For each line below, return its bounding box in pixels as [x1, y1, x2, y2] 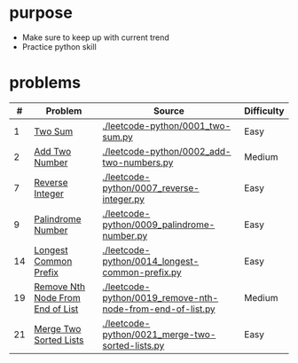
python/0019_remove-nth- [102, 291, 219, 304]
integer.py [102, 193, 145, 205]
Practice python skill [21, 41, 98, 51]
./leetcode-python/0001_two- [102, 119, 231, 131]
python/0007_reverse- [102, 181, 200, 193]
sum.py [102, 130, 133, 143]
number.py [102, 229, 148, 241]
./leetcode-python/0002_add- [102, 145, 231, 157]
